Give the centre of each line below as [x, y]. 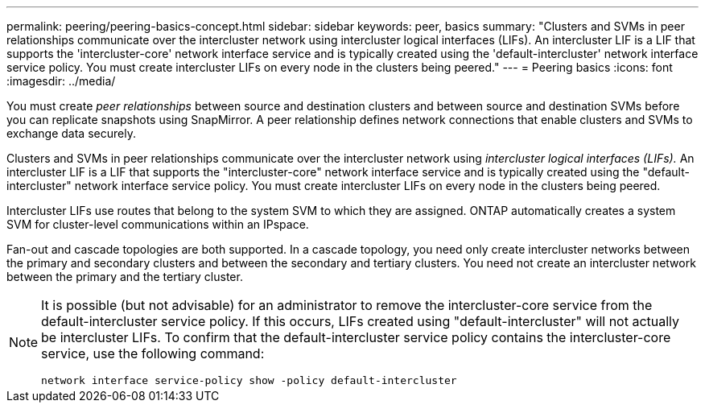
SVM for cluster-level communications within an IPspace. [158, 224]
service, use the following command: [153, 353]
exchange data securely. [71, 133]
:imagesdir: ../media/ [61, 81]
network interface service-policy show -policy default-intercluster [249, 380]
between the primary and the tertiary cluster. [125, 277]
